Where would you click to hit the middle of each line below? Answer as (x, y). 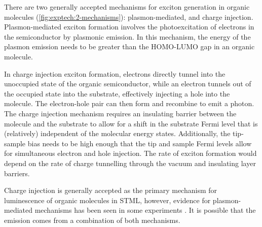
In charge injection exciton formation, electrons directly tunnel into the (115, 73)
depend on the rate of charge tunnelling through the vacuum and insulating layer (130, 163)
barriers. (17, 173)
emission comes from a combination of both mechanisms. (92, 220)
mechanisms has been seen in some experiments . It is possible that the (145, 210)
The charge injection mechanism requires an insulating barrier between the (120, 113)
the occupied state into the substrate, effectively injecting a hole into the (117, 93)
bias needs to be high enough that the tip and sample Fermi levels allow (140, 143)
